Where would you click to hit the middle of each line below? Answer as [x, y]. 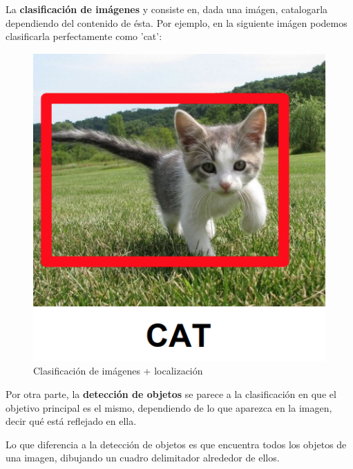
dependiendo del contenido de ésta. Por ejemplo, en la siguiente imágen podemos [176, 22]
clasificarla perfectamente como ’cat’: [84, 36]
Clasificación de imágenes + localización [118, 371]
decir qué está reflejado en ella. [71, 421]
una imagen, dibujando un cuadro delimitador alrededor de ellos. [143, 458]
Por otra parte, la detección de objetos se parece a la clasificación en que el [171, 394]
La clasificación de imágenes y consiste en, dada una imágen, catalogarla [167, 9]
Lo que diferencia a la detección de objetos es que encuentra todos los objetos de [176, 444]
